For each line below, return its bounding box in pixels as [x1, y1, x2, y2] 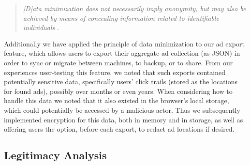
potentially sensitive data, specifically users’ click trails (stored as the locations [4, 76, 238, 87]
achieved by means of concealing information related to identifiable [23, 13, 219, 23]
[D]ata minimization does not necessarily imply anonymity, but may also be [23, 3, 246, 13]
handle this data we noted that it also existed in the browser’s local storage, [4, 95, 229, 105]
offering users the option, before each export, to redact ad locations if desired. [4, 124, 235, 134]
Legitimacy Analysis [4, 148, 107, 163]
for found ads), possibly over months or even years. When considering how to [4, 86, 233, 96]
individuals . [23, 22, 59, 32]
